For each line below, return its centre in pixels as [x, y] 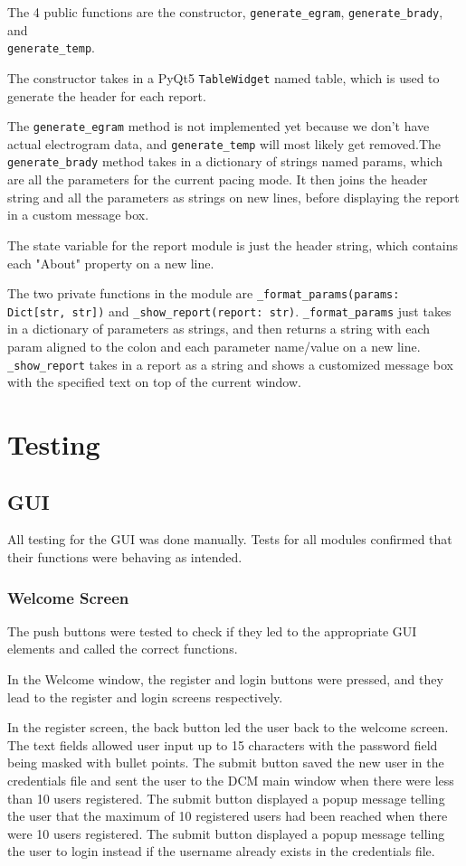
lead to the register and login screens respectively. [145, 697]
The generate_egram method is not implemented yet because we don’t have [219, 126]
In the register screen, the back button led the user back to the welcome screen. [228, 727]
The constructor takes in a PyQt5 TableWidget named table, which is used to [223, 77]
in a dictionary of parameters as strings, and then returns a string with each [219, 329]
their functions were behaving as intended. [125, 557]
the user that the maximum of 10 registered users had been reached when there [228, 816]
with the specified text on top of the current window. [154, 382]
